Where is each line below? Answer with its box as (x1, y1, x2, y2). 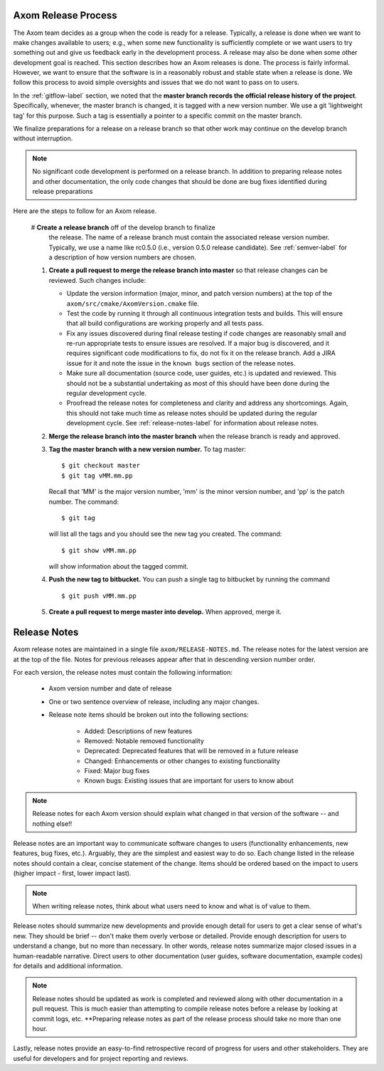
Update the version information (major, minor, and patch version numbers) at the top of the (66, 289, 333, 298)
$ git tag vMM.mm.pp (61, 471, 133, 480)
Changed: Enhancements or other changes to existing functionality (84, 756, 280, 765)
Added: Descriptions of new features (84, 727, 192, 735)
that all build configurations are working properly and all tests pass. (66, 319, 264, 328)
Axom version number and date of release (48, 684, 172, 693)
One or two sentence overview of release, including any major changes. (48, 697, 260, 705)
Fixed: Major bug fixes (84, 767, 150, 775)
